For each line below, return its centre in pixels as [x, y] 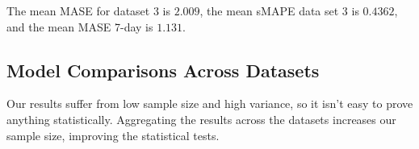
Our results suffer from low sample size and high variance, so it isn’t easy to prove [210, 103]
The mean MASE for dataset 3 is [88, 10]
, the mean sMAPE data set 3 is [279, 10]
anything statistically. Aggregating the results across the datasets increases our [201, 119]
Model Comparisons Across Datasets [163, 70]
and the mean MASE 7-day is [80, 26]
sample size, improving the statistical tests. [113, 135]
